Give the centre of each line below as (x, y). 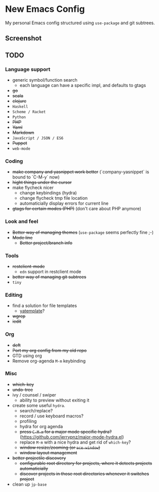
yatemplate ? (32, 311)
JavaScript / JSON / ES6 (38, 138)
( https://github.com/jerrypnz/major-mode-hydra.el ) (72, 437)
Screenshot (23, 38)
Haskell (20, 107)
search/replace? (36, 410)
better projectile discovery (39, 458)
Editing (14, 295)
